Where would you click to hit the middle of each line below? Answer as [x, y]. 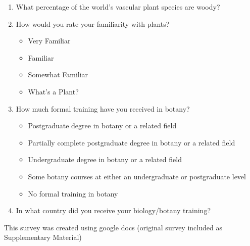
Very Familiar [49, 41]
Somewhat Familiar [58, 75]
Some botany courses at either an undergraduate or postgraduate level [137, 176]
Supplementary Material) [43, 237]
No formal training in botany [73, 193]
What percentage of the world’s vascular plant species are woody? [118, 7]
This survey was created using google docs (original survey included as [113, 227]
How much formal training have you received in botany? [103, 108]
